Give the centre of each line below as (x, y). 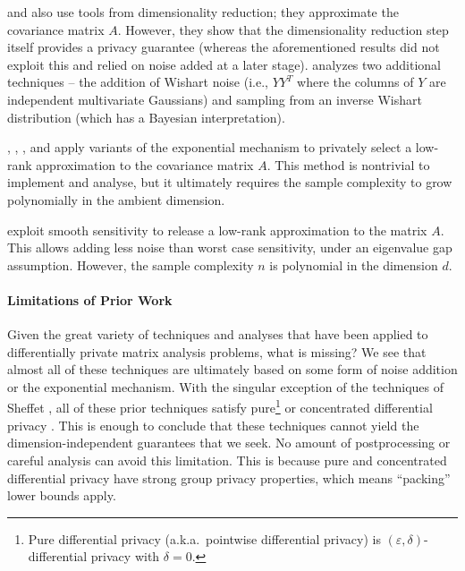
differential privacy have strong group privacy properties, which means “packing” (229, 477)
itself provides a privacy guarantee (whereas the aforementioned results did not (224, 47)
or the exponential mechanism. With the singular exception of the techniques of (225, 386)
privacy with (125, 556)
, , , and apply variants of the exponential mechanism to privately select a (210, 147)
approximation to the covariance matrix (145, 164)
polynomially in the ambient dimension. (116, 199)
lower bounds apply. (62, 495)
